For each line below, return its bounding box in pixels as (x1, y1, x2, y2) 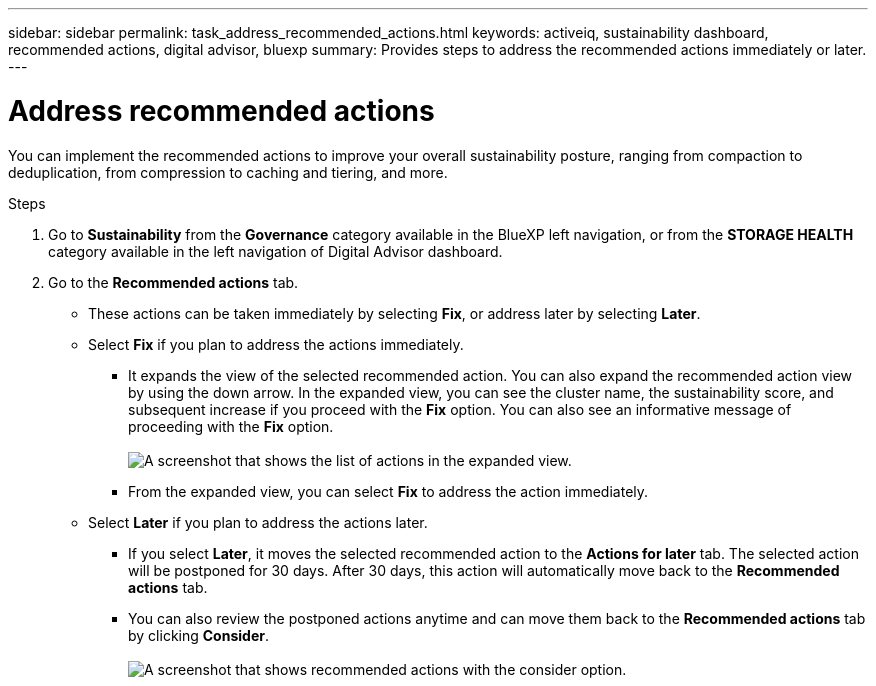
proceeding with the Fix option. (128, 417, 334, 435)
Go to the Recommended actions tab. (48, 273, 299, 291)
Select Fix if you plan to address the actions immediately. (88, 335, 464, 353)
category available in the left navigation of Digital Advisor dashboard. (48, 242, 503, 260)
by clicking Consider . (128, 626, 269, 644)
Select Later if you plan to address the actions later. (88, 513, 428, 531)
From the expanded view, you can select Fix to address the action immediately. (128, 482, 649, 500)
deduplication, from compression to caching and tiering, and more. (8, 163, 448, 181)
